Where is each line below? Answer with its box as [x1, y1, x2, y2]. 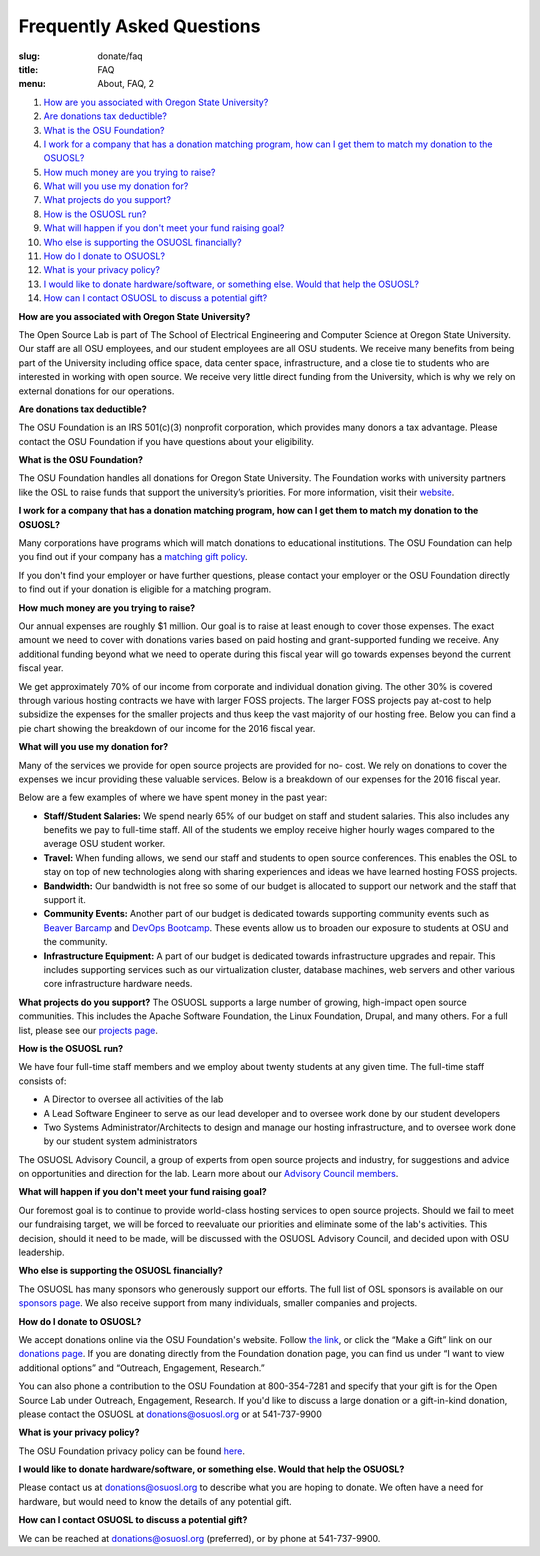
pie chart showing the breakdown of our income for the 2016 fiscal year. [18, 722, 316, 734]
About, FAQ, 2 [97, 78, 155, 90]
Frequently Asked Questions [18, 15, 261, 37]
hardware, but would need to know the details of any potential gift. [18, 1495, 292, 1507]
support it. [43, 894, 87, 906]
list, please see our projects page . [18, 1024, 159, 1036]
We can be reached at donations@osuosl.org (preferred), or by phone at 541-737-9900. [18, 1532, 381, 1544]
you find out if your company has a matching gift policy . [18, 551, 249, 563]
